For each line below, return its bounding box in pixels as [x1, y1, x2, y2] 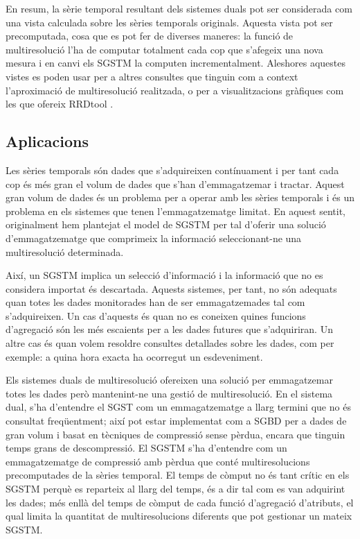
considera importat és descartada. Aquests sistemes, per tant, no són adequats [6, 281, 337, 296]
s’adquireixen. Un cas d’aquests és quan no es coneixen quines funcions [6, 308, 306, 323]
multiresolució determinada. [6, 244, 124, 259]
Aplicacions [6, 130, 89, 152]
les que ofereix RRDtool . [6, 96, 114, 111]
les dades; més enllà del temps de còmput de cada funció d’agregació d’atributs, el [6, 495, 354, 509]
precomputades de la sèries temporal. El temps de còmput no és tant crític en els [6, 468, 350, 482]
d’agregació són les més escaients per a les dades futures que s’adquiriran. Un [6, 322, 333, 336]
